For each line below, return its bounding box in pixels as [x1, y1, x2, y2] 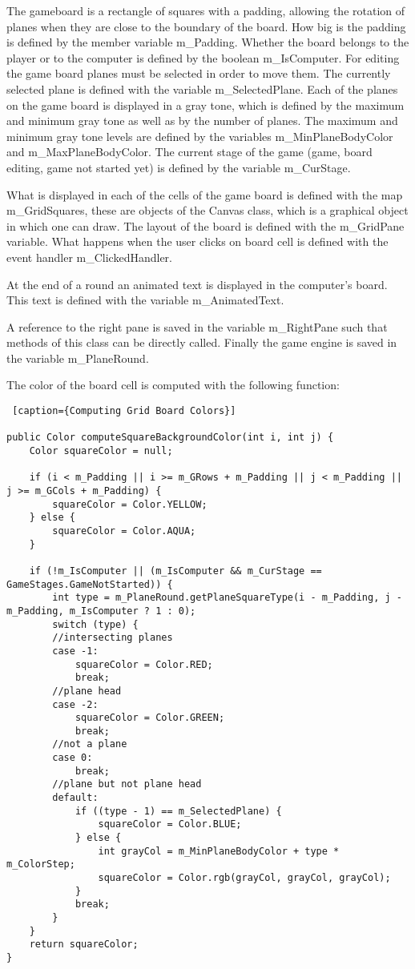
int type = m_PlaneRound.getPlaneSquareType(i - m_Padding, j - [52, 592, 402, 604]
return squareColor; [29, 939, 139, 951]
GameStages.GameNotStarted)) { [6, 578, 173, 590]
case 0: [52, 752, 93, 764]
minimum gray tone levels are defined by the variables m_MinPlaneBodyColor [6, 127, 393, 144]
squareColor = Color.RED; [75, 658, 213, 670]
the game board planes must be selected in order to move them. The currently [6, 65, 391, 82]
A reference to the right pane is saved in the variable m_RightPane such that [6, 318, 388, 335]
